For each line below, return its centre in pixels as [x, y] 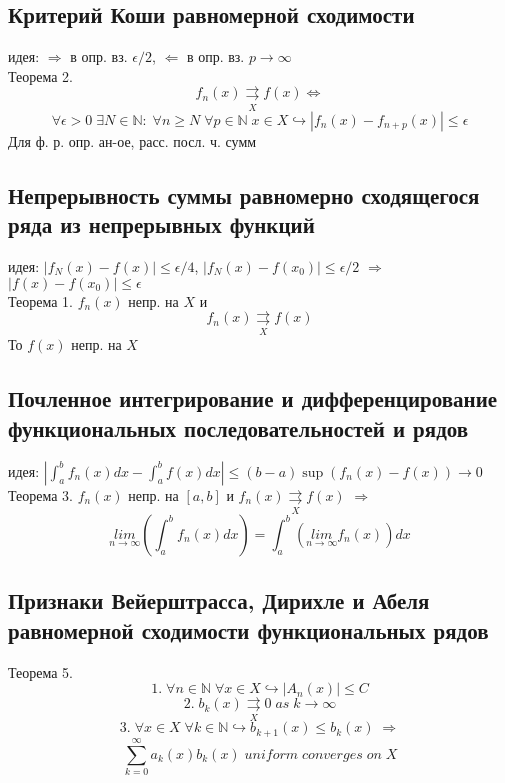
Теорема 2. [40, 75]
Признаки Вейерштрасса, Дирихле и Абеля [219, 600]
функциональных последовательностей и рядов [238, 427]
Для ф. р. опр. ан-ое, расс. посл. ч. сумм [132, 140]
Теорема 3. [40, 494]
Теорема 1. [40, 300]
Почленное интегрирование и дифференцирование [253, 398]
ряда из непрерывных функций [161, 224]
